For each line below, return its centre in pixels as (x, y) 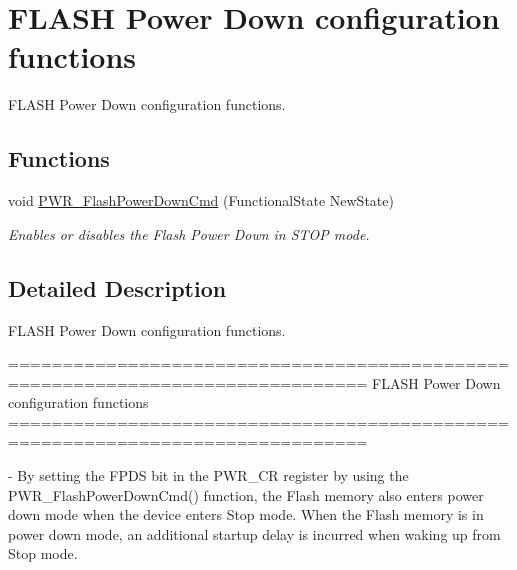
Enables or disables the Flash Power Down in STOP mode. (189, 233)
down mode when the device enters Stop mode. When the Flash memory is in (246, 514)
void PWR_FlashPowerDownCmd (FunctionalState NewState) (201, 200)
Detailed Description (117, 287)
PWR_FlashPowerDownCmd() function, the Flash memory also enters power (246, 494)
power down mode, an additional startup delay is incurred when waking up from (254, 533)
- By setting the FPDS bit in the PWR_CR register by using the (208, 475)
